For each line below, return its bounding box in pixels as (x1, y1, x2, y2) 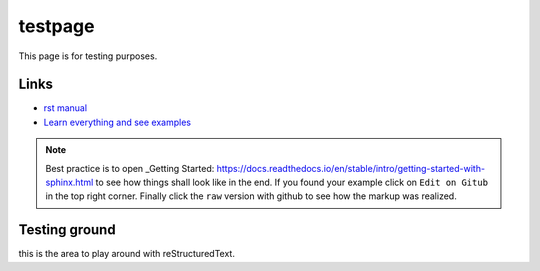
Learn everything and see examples (43, 116, 192, 128)
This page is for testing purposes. (18, 50, 158, 62)
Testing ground (18, 221, 116, 239)
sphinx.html (45, 176, 94, 189)
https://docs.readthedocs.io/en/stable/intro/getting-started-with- (216, 162, 485, 174)
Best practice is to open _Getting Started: (45, 162, 215, 174)
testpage (18, 15, 95, 37)
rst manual (43, 102, 88, 114)
